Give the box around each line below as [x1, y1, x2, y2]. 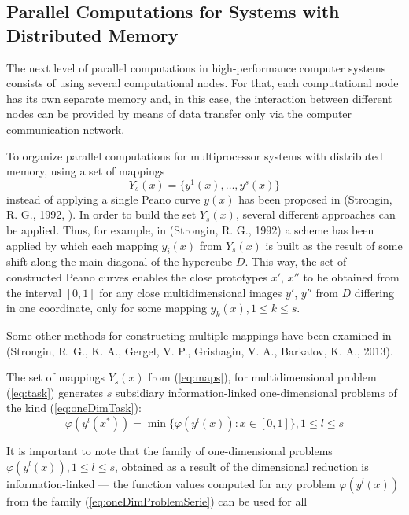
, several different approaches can [235, 206, 396, 223]
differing [354, 284, 395, 300]
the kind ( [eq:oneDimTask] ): [6, 399, 142, 416]
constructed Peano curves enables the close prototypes [6, 269, 267, 285]
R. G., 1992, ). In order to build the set [6, 206, 197, 223]
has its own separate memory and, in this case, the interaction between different [6, 90, 392, 106]
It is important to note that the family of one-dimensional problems [6, 442, 333, 458]
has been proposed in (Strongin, [238, 190, 392, 207]
